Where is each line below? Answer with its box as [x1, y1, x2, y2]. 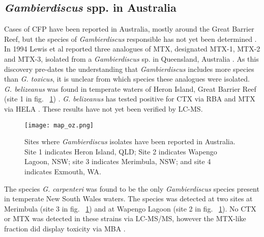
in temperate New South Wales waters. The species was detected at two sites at [4, 193, 253, 204]
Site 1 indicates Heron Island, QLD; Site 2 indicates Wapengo [24, 146, 217, 156]
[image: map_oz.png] [24, 121, 94, 129]
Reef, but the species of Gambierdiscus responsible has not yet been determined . [4, 33, 257, 44]
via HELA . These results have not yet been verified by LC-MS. [4, 103, 203, 114]
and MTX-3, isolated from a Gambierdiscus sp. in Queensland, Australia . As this [4, 53, 259, 64]
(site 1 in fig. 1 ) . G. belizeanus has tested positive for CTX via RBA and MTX [4, 93, 255, 104]
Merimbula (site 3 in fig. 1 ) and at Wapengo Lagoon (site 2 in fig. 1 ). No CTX [4, 203, 256, 214]
